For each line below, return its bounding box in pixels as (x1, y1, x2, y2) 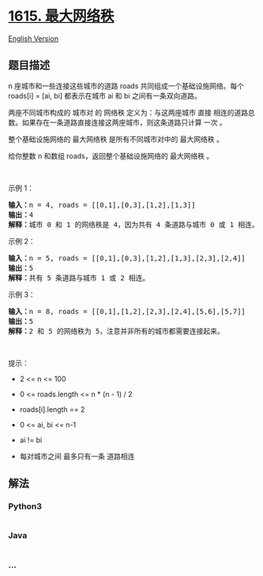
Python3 (8, 501, 42, 512)
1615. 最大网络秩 (8, 7, 115, 25)
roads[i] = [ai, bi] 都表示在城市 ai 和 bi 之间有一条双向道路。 (8, 91, 201, 100)
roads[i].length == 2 (19, 404, 85, 414)
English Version (8, 33, 59, 43)
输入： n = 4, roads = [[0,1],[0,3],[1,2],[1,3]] (8, 200, 196, 209)
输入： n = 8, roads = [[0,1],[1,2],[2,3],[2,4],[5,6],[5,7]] (8, 307, 246, 316)
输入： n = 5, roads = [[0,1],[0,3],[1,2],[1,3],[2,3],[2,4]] (8, 253, 246, 263)
